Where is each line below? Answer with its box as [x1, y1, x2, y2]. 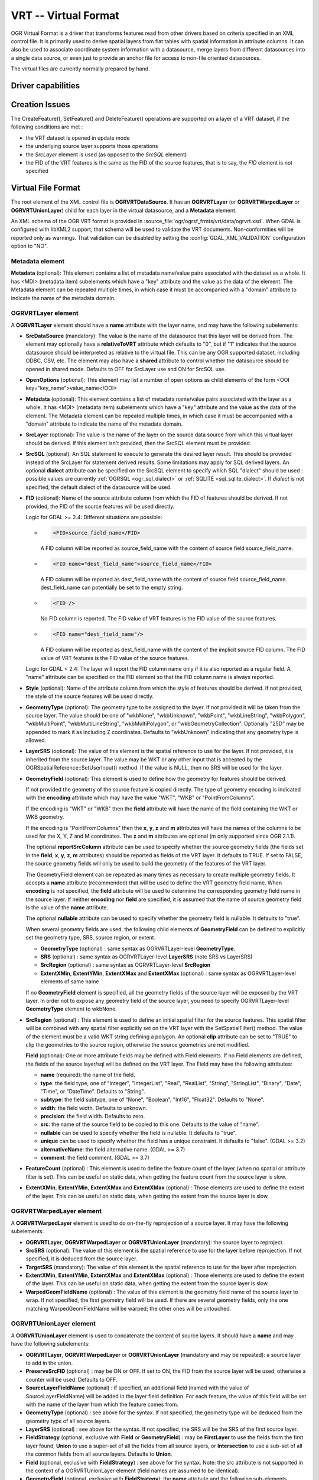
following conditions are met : [11, 123, 83, 130]
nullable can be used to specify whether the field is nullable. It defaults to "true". [40, 1129, 237, 1136]
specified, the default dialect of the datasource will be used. [25, 483, 172, 491]
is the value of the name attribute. [25, 904, 109, 911]
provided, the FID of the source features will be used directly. [25, 503, 175, 510]
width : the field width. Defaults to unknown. [40, 1104, 148, 1111]
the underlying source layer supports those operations [25, 143, 158, 150]
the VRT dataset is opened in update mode [25, 134, 130, 141]
